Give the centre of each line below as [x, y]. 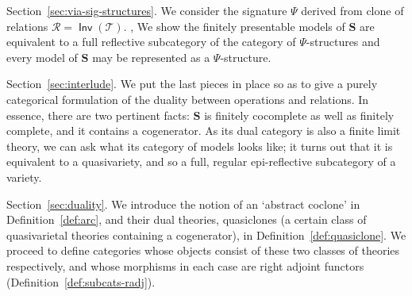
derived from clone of [352, 10]
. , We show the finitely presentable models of [234, 26]
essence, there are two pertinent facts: [98, 115]
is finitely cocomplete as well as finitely [299, 115]
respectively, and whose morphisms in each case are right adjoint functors [185, 265]
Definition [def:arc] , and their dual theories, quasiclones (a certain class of [187, 219]
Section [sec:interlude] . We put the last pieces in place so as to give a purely [192, 84]
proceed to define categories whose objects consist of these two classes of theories [203, 250]
